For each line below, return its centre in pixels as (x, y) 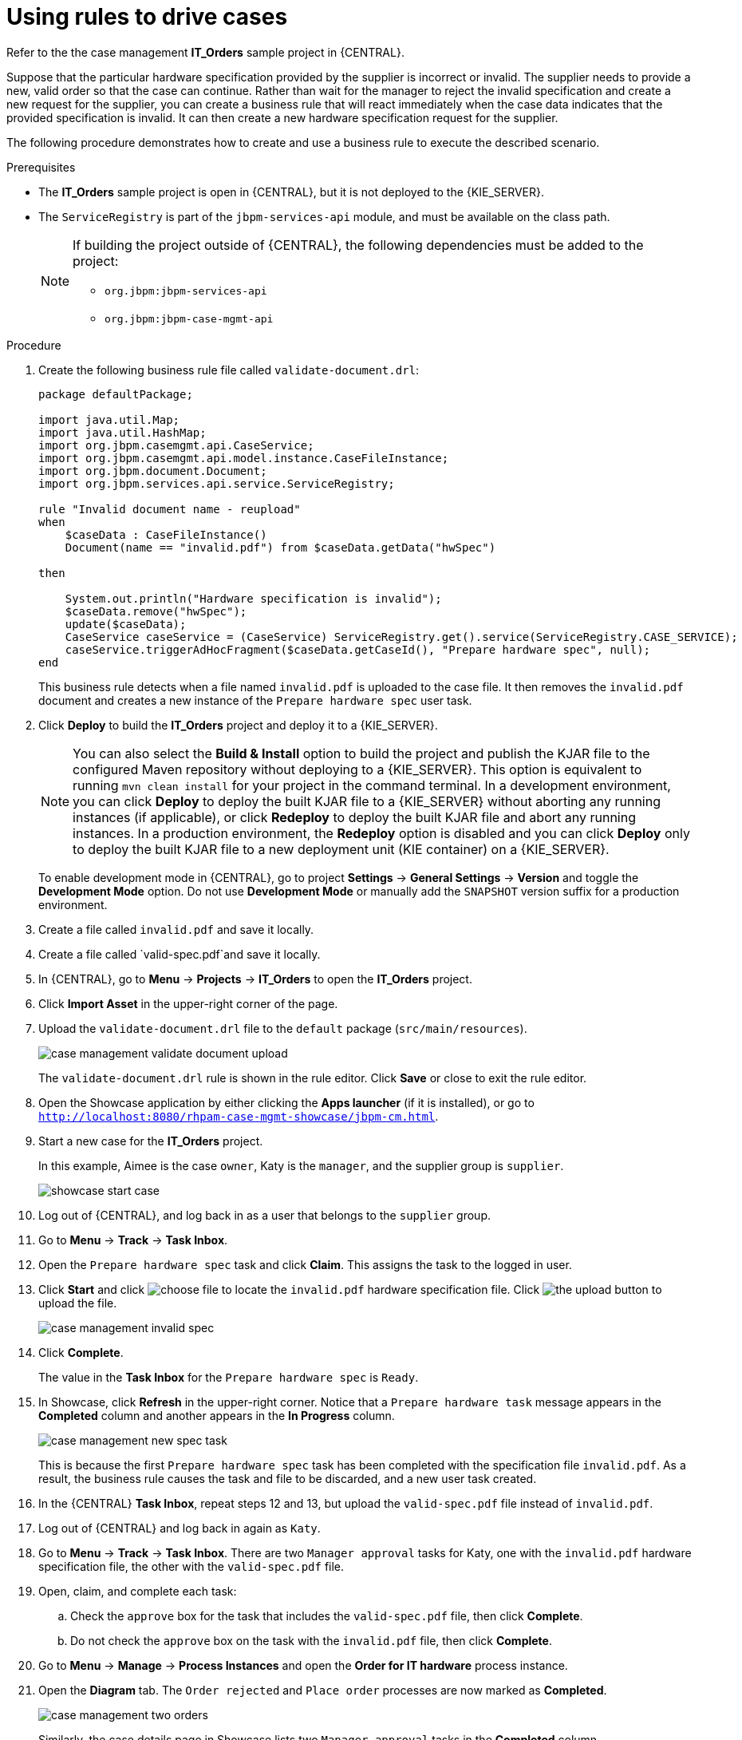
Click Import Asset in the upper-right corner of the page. (188, 1003)
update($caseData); (126, 624)
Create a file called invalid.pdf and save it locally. (176, 929)
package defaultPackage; (116, 394)
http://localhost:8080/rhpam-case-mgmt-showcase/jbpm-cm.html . (239, 1116)
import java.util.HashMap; (122, 432)
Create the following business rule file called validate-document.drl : (229, 370)
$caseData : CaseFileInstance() (166, 534)
